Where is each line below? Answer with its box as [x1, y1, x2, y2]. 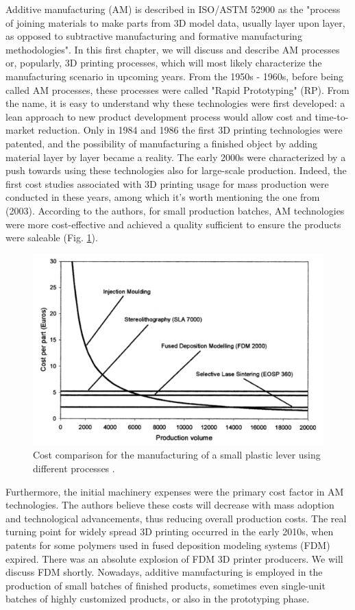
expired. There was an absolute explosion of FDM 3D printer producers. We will [5, 551, 343, 565]
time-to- [315, 109, 349, 123]
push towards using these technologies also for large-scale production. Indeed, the [5, 163, 347, 178]
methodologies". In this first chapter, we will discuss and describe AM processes [5, 42, 340, 56]
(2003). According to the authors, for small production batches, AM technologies [5, 203, 345, 217]
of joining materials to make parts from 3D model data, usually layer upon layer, [5, 15, 345, 29]
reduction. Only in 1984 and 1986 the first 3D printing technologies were [38, 123, 343, 137]
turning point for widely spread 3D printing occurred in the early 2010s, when [5, 524, 334, 539]
